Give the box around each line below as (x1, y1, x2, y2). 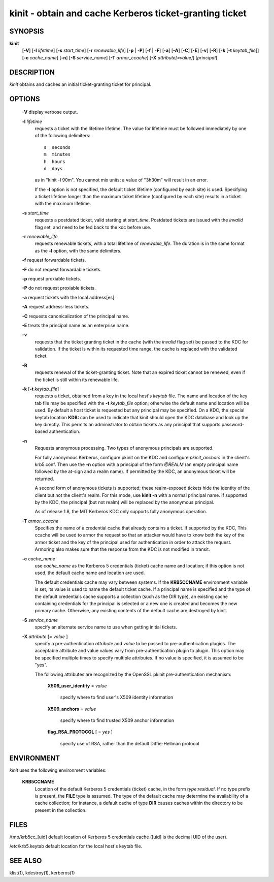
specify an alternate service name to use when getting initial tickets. (35, 624, 178, 630)
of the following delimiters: (35, 133, 91, 139)
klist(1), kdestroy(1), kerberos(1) (9, 869, 75, 876)
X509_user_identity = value (47, 682, 107, 688)
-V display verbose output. (22, 109, 78, 115)
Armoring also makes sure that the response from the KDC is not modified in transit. (35, 546, 210, 552)
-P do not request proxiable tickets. (22, 285, 96, 291)
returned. (35, 476, 54, 482)
